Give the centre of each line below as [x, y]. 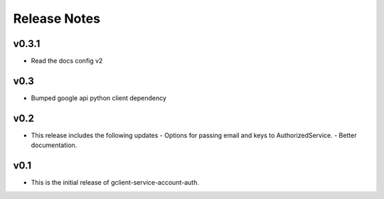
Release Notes [57, 18]
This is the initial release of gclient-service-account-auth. [115, 183]
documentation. [54, 145]
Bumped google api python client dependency [99, 98]
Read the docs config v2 [67, 61]
